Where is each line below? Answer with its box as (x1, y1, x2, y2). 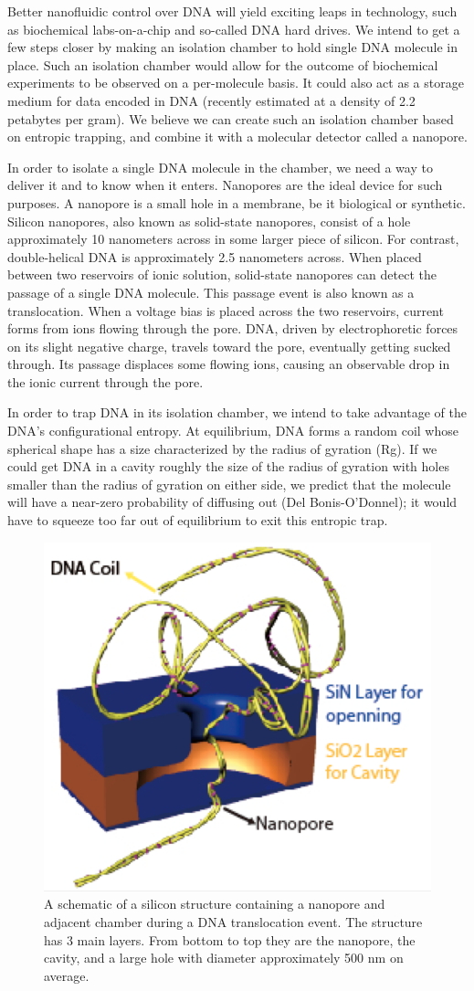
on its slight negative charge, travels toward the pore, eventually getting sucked (7, 336, 451, 355)
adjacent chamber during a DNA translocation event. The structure (44, 912, 423, 932)
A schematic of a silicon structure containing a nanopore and (44, 894, 385, 913)
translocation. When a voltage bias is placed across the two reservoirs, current (7, 300, 444, 320)
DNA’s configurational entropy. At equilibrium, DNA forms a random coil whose (7, 421, 458, 440)
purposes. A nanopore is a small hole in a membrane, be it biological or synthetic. (7, 193, 466, 212)
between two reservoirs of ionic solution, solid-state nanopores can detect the (7, 265, 437, 284)
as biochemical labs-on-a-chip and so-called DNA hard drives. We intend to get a (7, 19, 460, 38)
